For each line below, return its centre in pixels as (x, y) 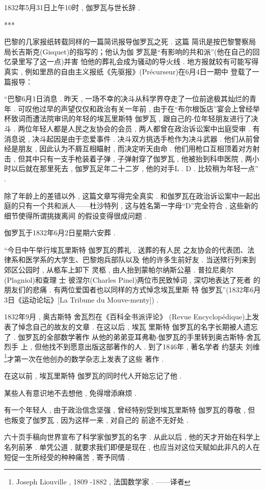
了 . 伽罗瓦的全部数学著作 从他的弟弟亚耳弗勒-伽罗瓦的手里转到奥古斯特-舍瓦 (132, 336)
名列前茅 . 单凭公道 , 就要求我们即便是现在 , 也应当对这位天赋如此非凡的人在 (132, 447)
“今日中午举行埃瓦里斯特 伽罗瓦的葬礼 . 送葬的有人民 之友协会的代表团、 (126, 249)
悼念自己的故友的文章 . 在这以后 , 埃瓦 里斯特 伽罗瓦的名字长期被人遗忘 (138, 327)
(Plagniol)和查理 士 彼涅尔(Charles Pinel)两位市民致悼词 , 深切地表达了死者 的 (132, 279)
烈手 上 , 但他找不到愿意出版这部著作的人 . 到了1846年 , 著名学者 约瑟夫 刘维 (132, 347)
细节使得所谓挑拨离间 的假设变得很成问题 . (75, 215)
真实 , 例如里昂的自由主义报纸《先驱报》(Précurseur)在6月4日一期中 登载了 (128, 71)
